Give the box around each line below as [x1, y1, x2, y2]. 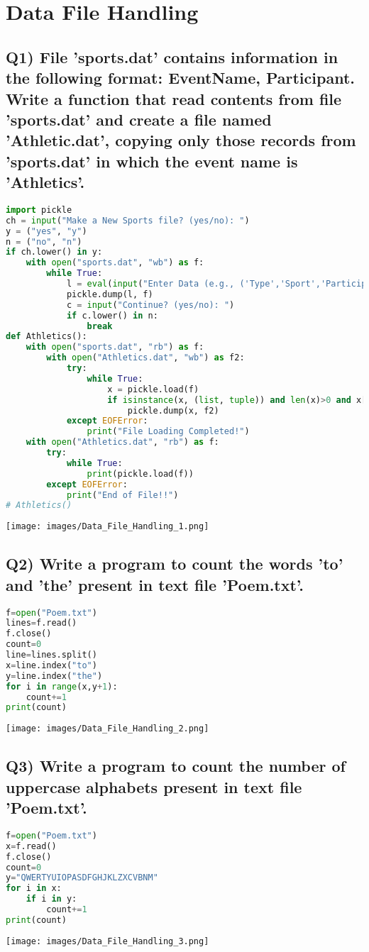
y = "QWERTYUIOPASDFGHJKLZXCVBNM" [6, 873, 158, 883]
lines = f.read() [6, 618, 77, 629]
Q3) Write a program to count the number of [6, 755, 346, 777]
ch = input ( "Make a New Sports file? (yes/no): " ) [6, 215, 250, 226]
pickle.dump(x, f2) [127, 405, 219, 416]
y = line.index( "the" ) [6, 670, 103, 681]
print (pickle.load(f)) [87, 468, 194, 479]
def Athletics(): [6, 331, 87, 342]
